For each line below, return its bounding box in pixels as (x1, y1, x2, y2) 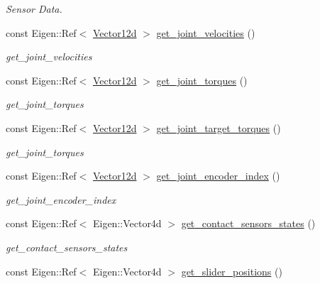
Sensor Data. (6, 1, 62, 16)
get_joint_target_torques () (156, 120, 281, 135)
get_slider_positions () (181, 263, 282, 278)
